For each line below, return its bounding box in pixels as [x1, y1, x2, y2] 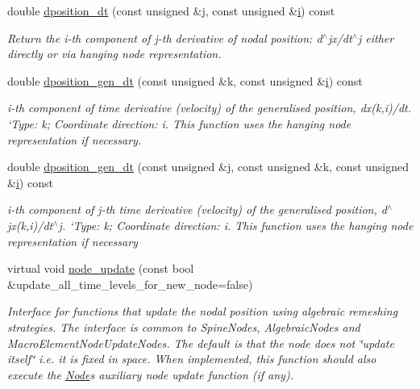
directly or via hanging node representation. [7, 45, 222, 62]
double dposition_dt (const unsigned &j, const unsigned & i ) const [7, 2, 335, 19]
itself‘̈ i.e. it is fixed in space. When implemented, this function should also [7, 350, 376, 367]
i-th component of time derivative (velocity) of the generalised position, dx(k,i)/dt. [7, 99, 412, 116]
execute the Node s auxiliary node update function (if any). [7, 366, 293, 383]
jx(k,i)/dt [7, 216, 53, 233]
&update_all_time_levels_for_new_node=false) [7, 275, 253, 292]
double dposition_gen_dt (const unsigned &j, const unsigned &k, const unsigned [7, 158, 410, 175]
